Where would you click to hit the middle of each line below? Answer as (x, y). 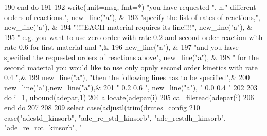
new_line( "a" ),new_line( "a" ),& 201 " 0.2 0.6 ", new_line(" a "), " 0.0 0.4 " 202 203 (131, 87)
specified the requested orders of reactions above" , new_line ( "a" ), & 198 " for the (131, 57)
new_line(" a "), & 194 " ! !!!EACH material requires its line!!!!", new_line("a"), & (129, 27)
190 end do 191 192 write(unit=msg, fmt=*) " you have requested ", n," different (130, 7)
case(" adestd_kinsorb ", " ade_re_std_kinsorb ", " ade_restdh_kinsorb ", (115, 117)
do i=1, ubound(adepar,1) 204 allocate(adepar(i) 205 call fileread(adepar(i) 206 (129, 97)
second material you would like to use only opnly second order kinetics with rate (131, 67)
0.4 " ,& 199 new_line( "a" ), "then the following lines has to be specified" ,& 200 (127, 77)
